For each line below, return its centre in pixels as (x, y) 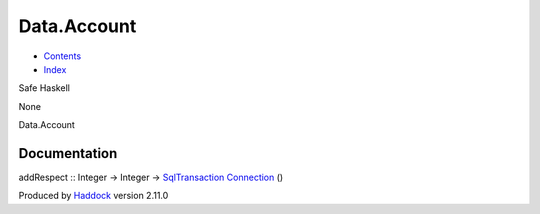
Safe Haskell (44, 88)
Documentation (68, 153)
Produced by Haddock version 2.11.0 (93, 196)
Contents (62, 56)
